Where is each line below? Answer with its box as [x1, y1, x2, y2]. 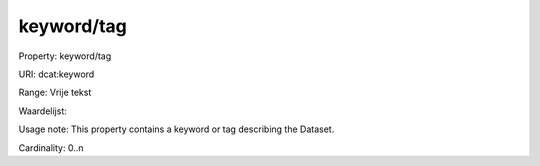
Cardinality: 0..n [18, 141, 84, 154]
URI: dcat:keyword [18, 68, 95, 80]
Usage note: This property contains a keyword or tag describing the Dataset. [18, 123, 335, 135]
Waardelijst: [18, 105, 67, 117]
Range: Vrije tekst [18, 86, 92, 99]
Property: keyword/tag [18, 50, 112, 62]
